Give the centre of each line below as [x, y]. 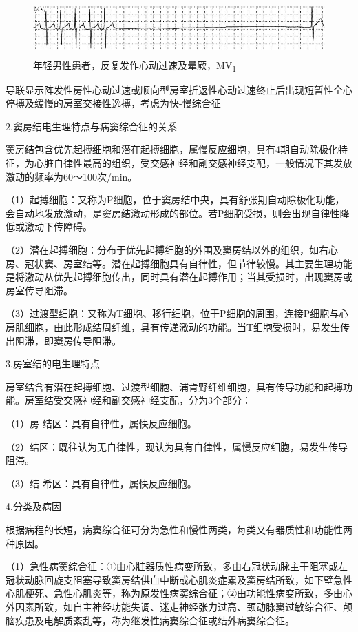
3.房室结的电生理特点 [53, 364]
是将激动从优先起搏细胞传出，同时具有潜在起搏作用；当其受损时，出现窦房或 [179, 277]
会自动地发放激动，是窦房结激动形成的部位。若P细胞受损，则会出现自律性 [173, 213]
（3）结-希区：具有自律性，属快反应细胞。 [101, 483]
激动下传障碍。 [58, 226]
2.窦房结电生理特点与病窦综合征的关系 [91, 126]
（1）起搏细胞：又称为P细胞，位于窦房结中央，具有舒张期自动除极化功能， [175, 200]
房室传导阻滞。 [39, 290]
